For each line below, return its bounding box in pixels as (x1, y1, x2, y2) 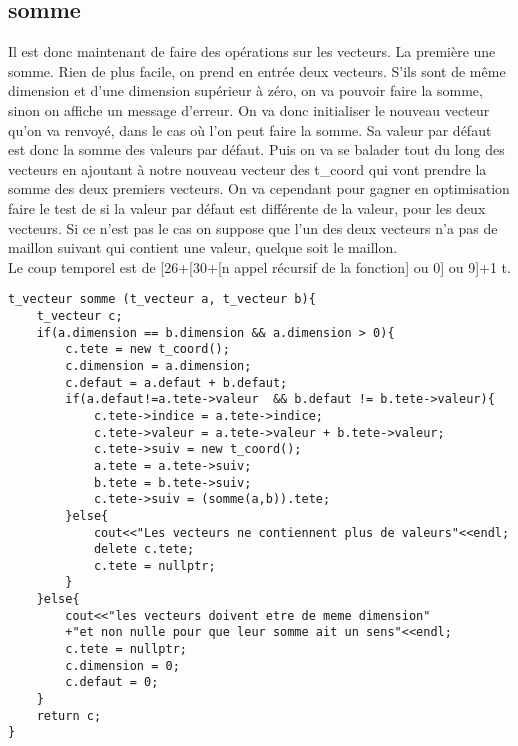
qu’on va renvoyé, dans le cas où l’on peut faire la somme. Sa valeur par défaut (8, 119, 492, 140)
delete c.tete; (93, 542, 195, 557)
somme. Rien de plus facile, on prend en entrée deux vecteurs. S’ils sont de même (8, 60, 506, 81)
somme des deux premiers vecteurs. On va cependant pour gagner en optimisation (8, 178, 510, 199)
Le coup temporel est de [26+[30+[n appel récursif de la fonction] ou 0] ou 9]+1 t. (8, 256, 511, 277)
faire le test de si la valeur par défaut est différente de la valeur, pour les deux (8, 197, 486, 218)
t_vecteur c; (36, 308, 123, 323)
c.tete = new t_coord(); (65, 342, 230, 357)
